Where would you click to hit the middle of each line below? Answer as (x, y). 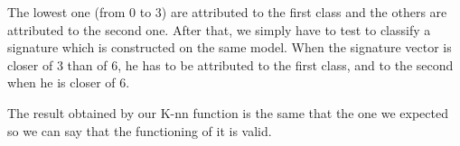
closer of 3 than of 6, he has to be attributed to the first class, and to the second (230, 64)
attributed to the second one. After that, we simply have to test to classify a (219, 29)
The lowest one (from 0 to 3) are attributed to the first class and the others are (227, 12)
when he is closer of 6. (69, 82)
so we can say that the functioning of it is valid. (140, 130)
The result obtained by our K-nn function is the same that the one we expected (228, 112)
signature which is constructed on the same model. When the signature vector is (230, 47)
